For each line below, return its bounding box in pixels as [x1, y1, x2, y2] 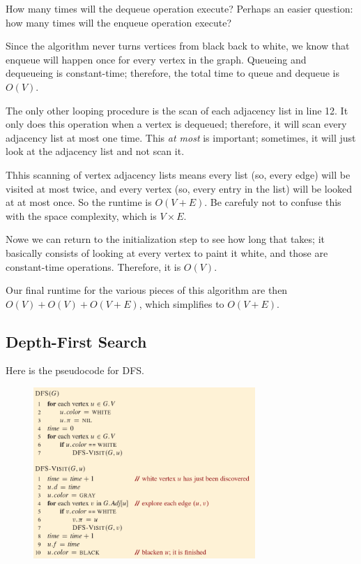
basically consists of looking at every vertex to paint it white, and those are [6, 245, 328, 260]
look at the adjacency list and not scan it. [6, 144, 185, 158]
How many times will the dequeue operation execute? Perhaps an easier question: [6, 1, 353, 15]
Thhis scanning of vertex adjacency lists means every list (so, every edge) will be [6, 167, 351, 181]
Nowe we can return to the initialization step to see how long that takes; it [6, 232, 325, 246]
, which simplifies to [139, 296, 224, 311]
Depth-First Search [6, 330, 147, 352]
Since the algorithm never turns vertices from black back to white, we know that [6, 38, 350, 53]
